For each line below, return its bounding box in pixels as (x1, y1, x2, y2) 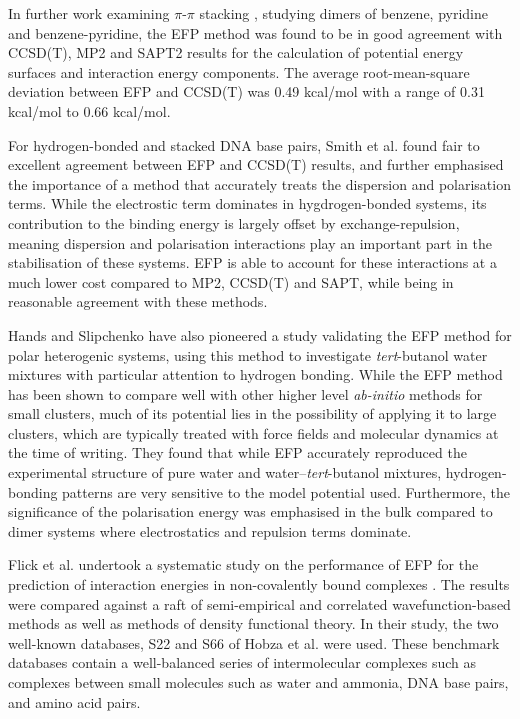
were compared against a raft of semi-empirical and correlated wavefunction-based (8, 593, 511, 614)
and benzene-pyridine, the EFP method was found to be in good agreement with (8, 22, 503, 43)
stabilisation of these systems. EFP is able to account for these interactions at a (8, 252, 497, 273)
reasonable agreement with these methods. (8, 291, 268, 312)
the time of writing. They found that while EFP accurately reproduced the (8, 442, 467, 463)
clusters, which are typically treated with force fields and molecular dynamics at (8, 422, 499, 443)
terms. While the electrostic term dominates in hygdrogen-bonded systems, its (8, 193, 487, 214)
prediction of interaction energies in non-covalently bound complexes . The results (8, 574, 510, 595)
